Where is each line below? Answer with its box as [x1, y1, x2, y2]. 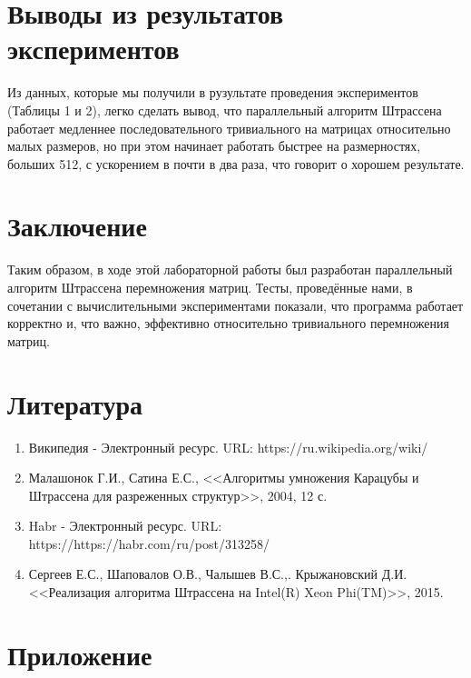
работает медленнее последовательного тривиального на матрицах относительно [7, 118, 451, 137]
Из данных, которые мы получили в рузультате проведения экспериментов [7, 83, 418, 102]
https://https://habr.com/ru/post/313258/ [28, 533, 270, 553]
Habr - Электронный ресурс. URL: [28, 516, 222, 535]
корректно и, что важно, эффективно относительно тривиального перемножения [7, 314, 449, 333]
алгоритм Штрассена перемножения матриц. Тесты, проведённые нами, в [7, 278, 413, 296]
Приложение [7, 635, 152, 673]
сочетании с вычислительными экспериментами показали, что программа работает [7, 295, 464, 314]
